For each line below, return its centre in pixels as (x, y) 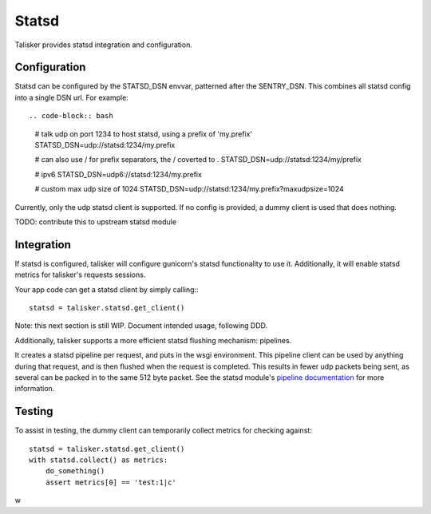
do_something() (75, 471)
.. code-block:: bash (71, 116)
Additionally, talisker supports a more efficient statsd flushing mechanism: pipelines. (153, 340)
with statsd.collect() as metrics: (99, 460)
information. (35, 389)
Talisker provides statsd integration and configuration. (104, 45)
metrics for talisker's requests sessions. (80, 275)
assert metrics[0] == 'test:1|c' (111, 482)
